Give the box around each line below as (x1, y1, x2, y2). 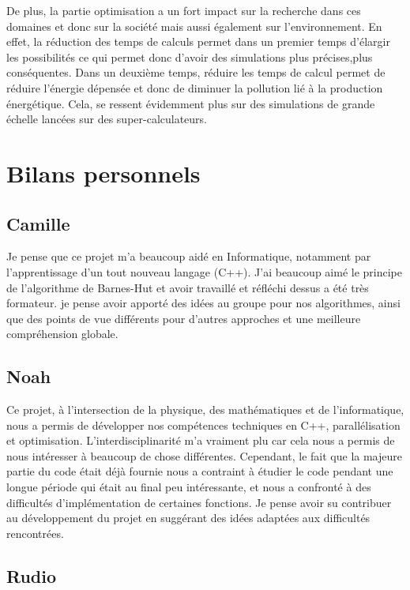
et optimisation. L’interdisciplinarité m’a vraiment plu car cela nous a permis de (6, 432, 395, 449)
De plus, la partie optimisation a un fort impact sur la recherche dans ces (6, 2, 361, 18)
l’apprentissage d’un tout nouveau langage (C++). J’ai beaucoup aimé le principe (6, 263, 402, 280)
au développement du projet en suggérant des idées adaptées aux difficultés (6, 509, 371, 526)
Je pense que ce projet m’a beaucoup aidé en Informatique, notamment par (6, 248, 371, 265)
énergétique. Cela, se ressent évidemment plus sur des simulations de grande (6, 95, 375, 111)
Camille (6, 211, 70, 235)
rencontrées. (6, 524, 64, 541)
